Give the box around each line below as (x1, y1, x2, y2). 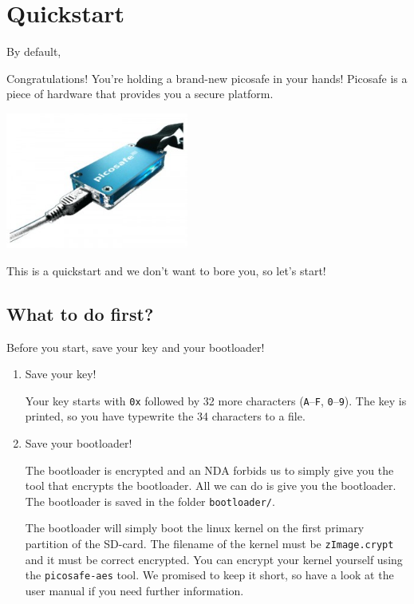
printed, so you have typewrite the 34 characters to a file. (25, 408, 306, 424)
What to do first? (6, 301, 154, 326)
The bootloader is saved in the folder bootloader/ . (25, 492, 275, 509)
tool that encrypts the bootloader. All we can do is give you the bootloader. (25, 477, 396, 494)
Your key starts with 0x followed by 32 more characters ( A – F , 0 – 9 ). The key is (25, 392, 407, 409)
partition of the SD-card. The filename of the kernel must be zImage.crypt (25, 535, 394, 552)
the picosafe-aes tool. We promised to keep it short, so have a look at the (25, 566, 394, 583)
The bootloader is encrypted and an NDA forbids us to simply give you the (25, 461, 394, 478)
